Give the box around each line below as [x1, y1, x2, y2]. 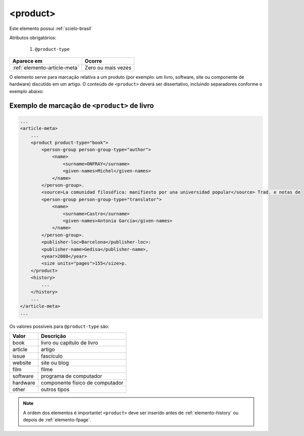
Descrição [41, 333, 66, 340]
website [12, 359, 31, 366]
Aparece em [12, 57, 43, 65]
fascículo [41, 353, 63, 360]
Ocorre [84, 57, 102, 65]
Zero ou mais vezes [84, 64, 132, 71]
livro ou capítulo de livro [41, 339, 98, 347]
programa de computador [41, 372, 102, 380]
